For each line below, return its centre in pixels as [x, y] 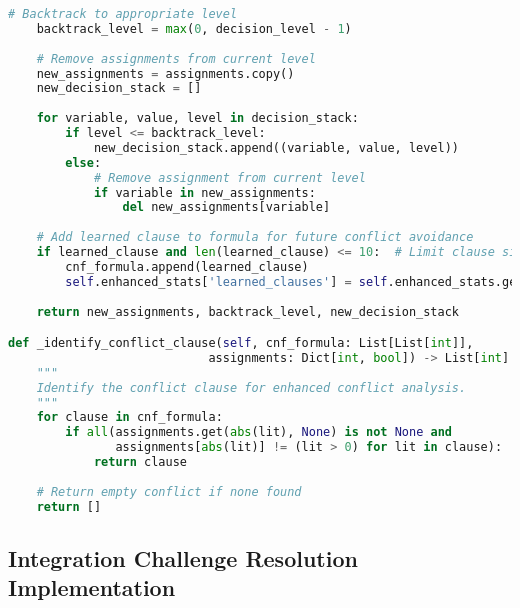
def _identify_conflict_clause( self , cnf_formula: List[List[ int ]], [241, 343]
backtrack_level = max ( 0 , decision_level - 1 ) [194, 28]
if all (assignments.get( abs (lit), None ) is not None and [258, 432]
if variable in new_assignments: [204, 192]
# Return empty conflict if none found [169, 491]
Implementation [92, 587]
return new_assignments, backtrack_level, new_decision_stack [248, 311]
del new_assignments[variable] [226, 207]
